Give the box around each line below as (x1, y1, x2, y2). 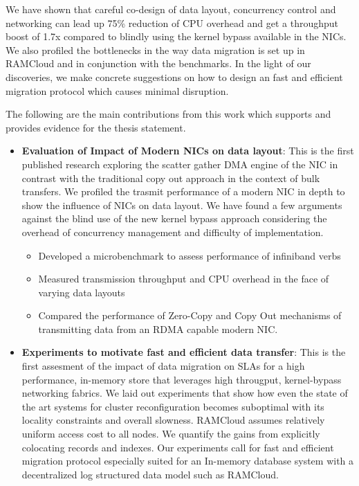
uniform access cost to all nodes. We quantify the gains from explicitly (21, 426, 320, 441)
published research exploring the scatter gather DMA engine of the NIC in (21, 156, 338, 171)
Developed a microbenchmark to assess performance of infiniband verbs (38, 248, 341, 262)
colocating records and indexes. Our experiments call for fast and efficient (21, 440, 334, 454)
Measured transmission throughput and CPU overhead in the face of (38, 271, 329, 286)
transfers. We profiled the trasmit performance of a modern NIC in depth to (21, 184, 345, 199)
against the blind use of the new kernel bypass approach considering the (21, 211, 327, 226)
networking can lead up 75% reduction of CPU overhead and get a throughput (6, 15, 339, 30)
